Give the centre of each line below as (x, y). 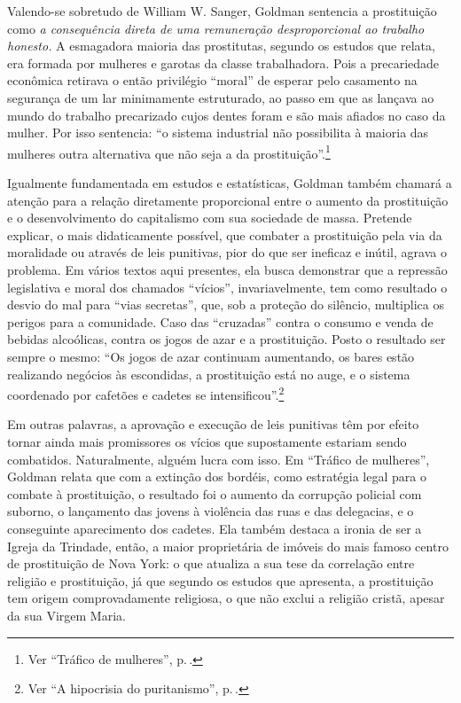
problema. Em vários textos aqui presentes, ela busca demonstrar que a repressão (227, 269)
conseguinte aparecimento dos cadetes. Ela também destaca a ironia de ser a (215, 528)
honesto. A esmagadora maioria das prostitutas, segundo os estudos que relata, (221, 46)
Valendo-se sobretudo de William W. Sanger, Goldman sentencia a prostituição (222, 11)
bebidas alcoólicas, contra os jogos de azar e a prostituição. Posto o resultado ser (227, 339)
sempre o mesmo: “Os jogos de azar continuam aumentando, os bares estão (211, 356)
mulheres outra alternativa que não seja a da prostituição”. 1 (169, 152)
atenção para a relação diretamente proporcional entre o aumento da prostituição (228, 200)
